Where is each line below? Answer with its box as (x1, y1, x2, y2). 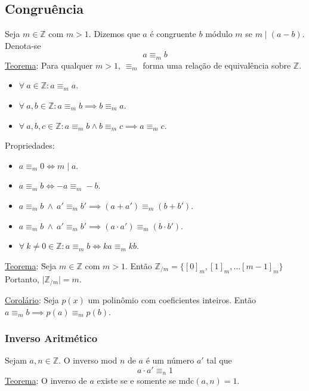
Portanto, (5, 272, 39, 285)
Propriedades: (5, 139, 55, 152)
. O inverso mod (58, 354, 118, 367)
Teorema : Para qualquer (5, 59, 93, 71)
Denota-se (5, 39, 41, 51)
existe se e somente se (97, 374, 176, 387)
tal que (206, 354, 232, 367)
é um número (146, 354, 194, 367)
